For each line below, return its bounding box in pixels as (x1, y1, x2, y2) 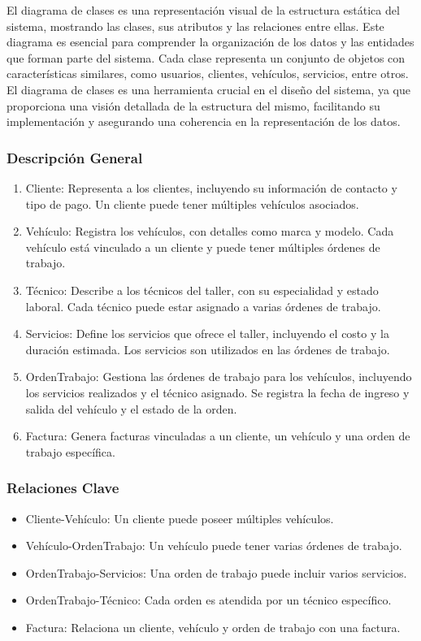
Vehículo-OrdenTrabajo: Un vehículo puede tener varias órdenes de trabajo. (25, 537, 402, 554)
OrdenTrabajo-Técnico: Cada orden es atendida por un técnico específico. (25, 591, 392, 609)
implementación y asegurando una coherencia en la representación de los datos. (7, 113, 401, 130)
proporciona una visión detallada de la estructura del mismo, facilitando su (7, 97, 380, 114)
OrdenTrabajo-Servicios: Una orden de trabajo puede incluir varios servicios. (25, 564, 407, 581)
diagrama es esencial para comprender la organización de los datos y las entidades (7, 33, 414, 50)
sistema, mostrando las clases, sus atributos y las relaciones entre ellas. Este (7, 17, 384, 34)
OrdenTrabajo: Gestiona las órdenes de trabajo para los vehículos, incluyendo (25, 368, 412, 385)
